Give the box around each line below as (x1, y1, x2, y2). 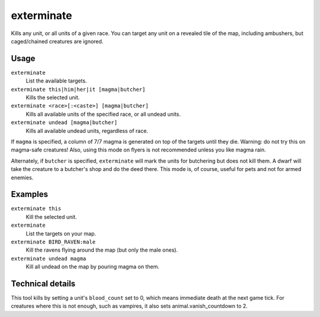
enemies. (11, 174, 34, 181)
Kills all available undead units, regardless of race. (25, 127, 148, 134)
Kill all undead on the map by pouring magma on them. (25, 263, 159, 270)
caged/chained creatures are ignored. (11, 37, 104, 45)
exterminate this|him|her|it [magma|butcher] (11, 86, 146, 93)
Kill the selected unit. (25, 213, 77, 220)
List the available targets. (25, 77, 87, 84)
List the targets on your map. (25, 230, 97, 237)
